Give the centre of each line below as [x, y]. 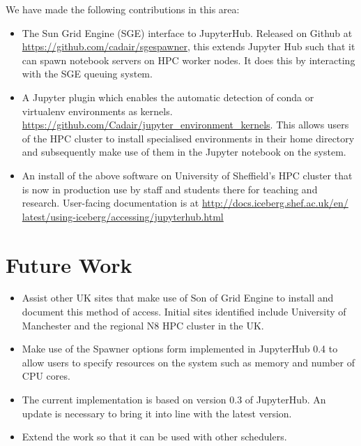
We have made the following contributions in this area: [123, 9]
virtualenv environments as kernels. [97, 111]
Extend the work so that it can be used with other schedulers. [154, 437]
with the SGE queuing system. [87, 74]
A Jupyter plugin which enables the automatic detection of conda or [168, 97]
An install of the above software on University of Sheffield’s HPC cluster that [187, 175]
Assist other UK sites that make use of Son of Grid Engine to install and [178, 298]
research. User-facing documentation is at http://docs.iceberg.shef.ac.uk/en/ [185, 203]
